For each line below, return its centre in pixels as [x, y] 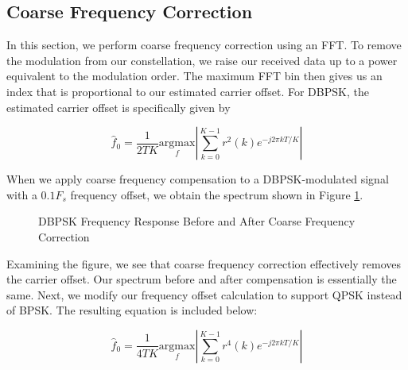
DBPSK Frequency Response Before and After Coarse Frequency [197, 221]
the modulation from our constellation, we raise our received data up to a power [202, 60]
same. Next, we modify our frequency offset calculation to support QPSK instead [204, 294]
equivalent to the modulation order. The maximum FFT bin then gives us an [194, 76]
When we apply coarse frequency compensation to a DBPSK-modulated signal [198, 179]
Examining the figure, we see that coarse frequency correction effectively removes [204, 263]
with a [22, 194]
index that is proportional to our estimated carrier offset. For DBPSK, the [188, 91]
